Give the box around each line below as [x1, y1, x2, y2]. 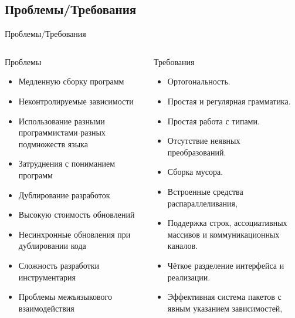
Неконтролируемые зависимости [18, 94, 134, 107]
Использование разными [18, 114, 105, 127]
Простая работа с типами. [167, 114, 260, 127]
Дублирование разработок [18, 188, 110, 201]
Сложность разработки [18, 259, 99, 271]
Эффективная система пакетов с [167, 290, 282, 303]
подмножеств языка [18, 137, 88, 150]
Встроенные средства [167, 185, 243, 197]
